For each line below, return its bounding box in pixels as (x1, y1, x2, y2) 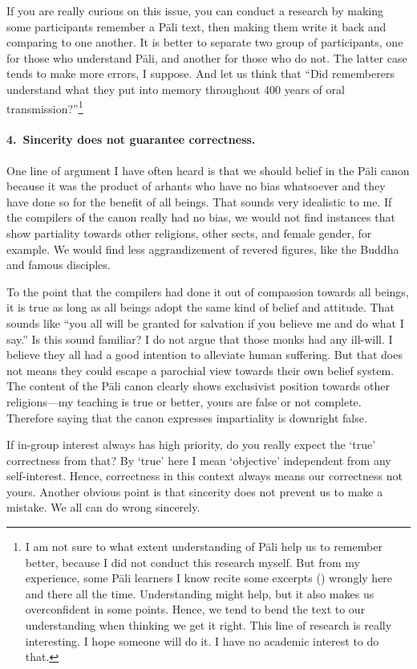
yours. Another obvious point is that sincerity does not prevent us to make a (6, 483, 383, 500)
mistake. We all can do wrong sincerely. (6, 499, 200, 516)
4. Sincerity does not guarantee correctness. (6, 131, 256, 148)
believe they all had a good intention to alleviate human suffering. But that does (6, 346, 403, 363)
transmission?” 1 (6, 97, 83, 116)
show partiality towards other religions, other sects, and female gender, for (6, 224, 372, 241)
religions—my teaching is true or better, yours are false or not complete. (6, 393, 362, 410)
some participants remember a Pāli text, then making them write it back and (6, 18, 387, 35)
